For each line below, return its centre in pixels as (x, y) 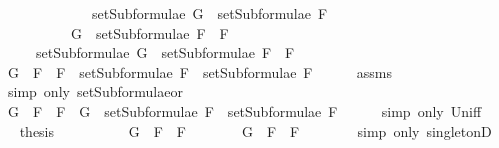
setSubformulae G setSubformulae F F (165, 52)
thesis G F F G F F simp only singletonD (255, 130)
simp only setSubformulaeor (95, 91)
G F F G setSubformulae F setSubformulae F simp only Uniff (244, 110)
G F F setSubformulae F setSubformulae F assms (200, 71)
